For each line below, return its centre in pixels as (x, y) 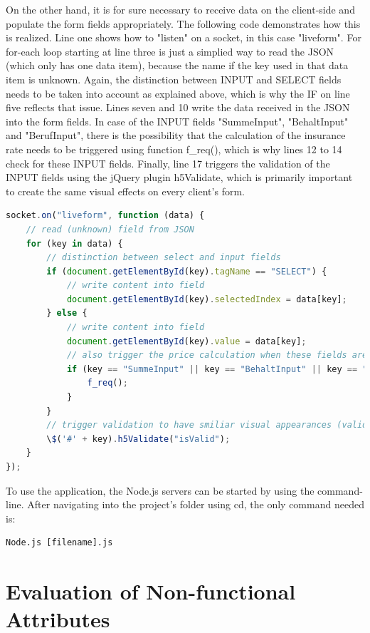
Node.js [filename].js (59, 543)
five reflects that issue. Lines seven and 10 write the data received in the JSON (178, 107)
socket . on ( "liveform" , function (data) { (105, 216)
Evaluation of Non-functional (151, 591)
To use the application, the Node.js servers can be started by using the (160, 490)
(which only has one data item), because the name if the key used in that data (177, 65)
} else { (67, 313)
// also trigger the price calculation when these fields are (217, 355)
